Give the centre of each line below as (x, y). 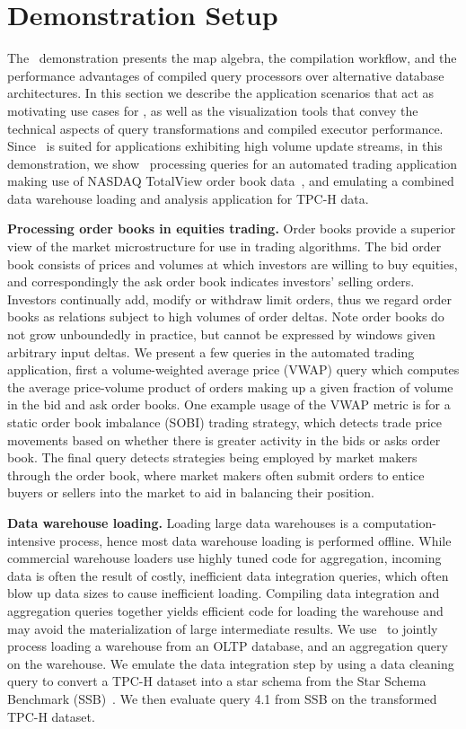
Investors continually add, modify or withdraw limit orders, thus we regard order (229, 299)
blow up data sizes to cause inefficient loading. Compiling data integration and (224, 593)
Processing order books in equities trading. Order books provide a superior (232, 228)
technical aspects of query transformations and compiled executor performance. (225, 128)
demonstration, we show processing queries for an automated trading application (233, 163)
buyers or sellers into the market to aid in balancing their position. (191, 492)
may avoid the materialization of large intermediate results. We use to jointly (223, 628)
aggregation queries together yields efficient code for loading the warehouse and (225, 610)
